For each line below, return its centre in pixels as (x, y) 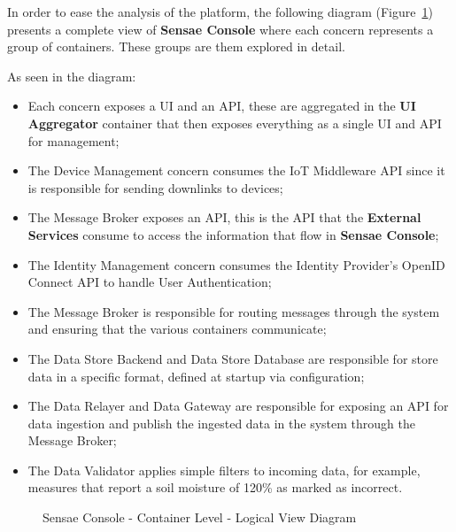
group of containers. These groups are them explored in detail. (176, 46)
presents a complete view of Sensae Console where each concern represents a (220, 29)
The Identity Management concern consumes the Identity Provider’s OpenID (236, 264)
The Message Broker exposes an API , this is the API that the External (224, 217)
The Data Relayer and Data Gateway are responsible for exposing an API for (238, 406)
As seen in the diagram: (72, 76)
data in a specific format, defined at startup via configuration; (196, 376)
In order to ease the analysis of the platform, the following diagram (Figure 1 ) (220, 12)
